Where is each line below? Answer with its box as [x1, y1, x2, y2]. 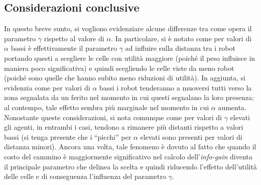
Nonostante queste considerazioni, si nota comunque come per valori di [4, 112, 222, 122]
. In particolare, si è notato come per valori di [111, 33, 252, 43]
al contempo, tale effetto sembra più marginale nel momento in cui [4, 102, 209, 112]
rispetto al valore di [44, 33, 104, 43]
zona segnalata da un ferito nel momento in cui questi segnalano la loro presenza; [4, 92, 254, 103]
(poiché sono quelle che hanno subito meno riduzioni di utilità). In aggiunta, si [4, 72, 245, 83]
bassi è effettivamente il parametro [11, 43, 117, 53]
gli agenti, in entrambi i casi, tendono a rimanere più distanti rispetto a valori [4, 122, 243, 132]
